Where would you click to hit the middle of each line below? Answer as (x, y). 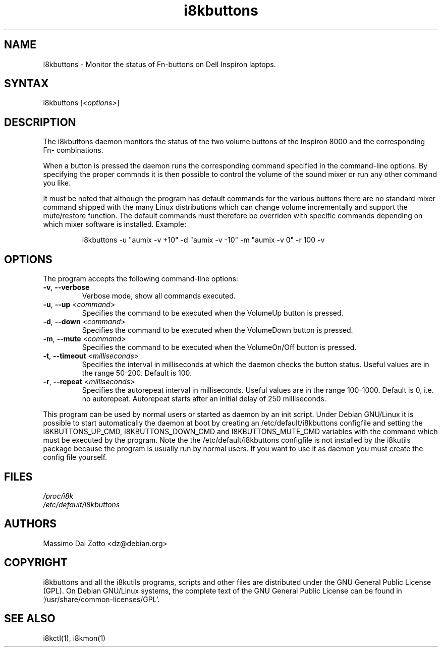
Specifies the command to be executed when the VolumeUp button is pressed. (213, 313)
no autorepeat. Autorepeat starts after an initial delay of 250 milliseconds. (204, 399)
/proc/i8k (58, 496)
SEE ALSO (30, 619)
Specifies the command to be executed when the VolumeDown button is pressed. (217, 330)
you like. (57, 183)
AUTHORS (31, 524)
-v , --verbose (66, 287)
